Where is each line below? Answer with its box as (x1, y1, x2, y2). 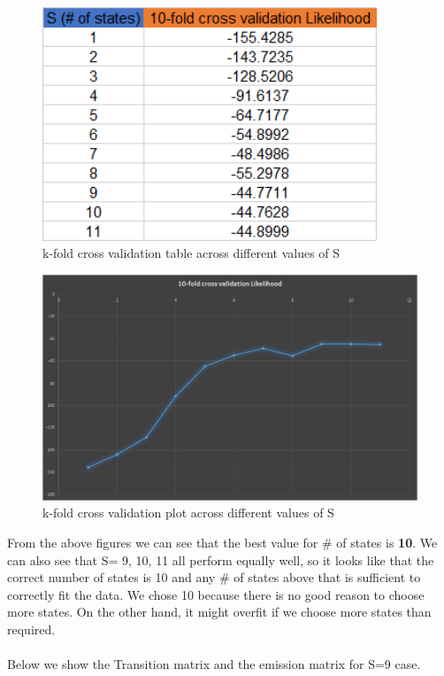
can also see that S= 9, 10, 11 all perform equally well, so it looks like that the (7, 550, 434, 569)
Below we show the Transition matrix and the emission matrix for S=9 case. (7, 655, 421, 673)
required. (7, 620, 56, 639)
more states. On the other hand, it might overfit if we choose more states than (7, 602, 432, 621)
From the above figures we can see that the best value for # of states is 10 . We (7, 533, 438, 552)
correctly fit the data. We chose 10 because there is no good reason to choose (7, 585, 425, 603)
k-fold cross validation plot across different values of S (42, 503, 334, 522)
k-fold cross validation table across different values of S (42, 244, 341, 262)
